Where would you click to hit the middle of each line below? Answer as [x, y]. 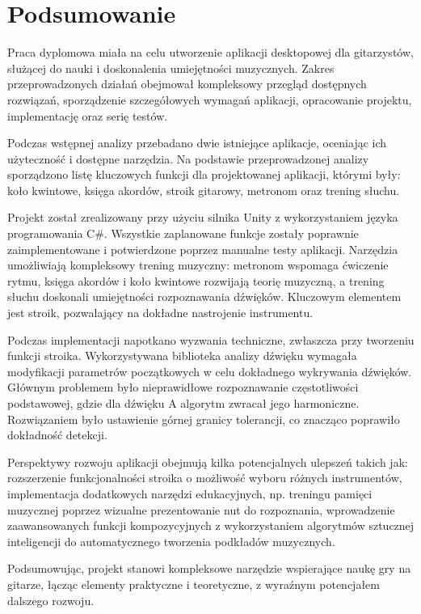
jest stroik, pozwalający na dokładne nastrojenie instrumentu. [160, 313]
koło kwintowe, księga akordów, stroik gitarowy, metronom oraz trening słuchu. [204, 190]
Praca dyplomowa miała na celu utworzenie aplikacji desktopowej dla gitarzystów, [210, 52]
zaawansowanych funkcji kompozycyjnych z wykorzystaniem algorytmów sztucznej [211, 525]
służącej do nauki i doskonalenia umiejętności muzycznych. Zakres [171, 68]
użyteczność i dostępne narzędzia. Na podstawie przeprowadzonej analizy [188, 158]
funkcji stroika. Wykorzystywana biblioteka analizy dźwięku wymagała [182, 356]
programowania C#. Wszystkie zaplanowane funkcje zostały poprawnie [183, 233]
